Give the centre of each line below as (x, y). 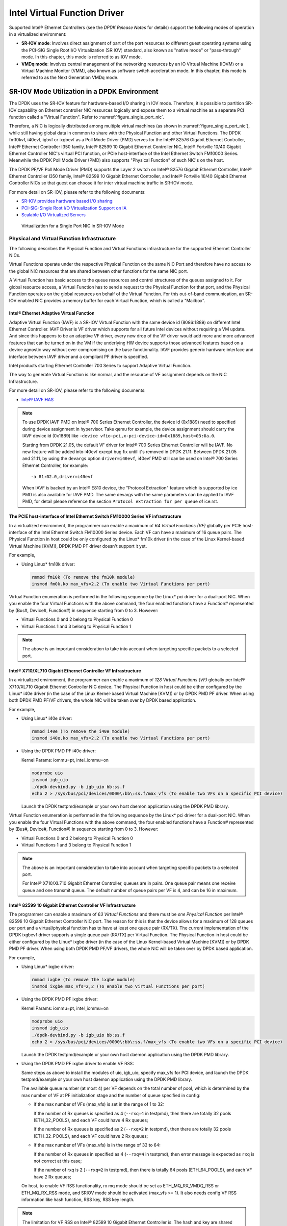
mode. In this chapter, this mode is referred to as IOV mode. (82, 57)
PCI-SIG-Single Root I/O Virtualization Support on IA (74, 208)
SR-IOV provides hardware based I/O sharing (67, 201)
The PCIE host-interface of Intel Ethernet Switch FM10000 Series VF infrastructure (95, 516)
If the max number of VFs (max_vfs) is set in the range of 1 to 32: (99, 1104)
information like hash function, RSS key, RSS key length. (78, 1200)
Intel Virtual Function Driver (67, 13)
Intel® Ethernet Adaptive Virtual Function (52, 313)
